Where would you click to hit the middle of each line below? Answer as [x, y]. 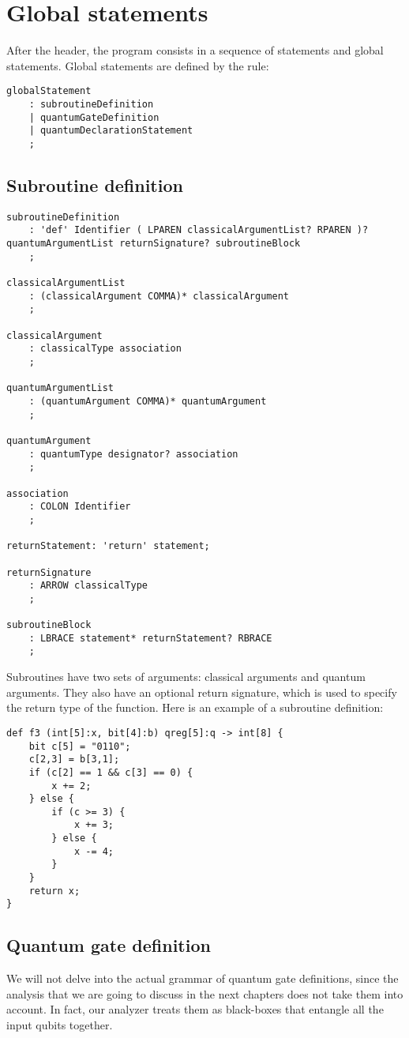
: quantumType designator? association [133, 454]
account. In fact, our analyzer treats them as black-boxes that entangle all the [195, 1009]
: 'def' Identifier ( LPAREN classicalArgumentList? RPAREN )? [199, 230]
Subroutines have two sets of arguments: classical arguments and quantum [186, 677]
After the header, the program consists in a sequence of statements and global [195, 50]
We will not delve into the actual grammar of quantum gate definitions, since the [203, 978]
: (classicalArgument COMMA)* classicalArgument [159, 296]
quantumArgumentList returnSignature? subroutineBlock [154, 244]
